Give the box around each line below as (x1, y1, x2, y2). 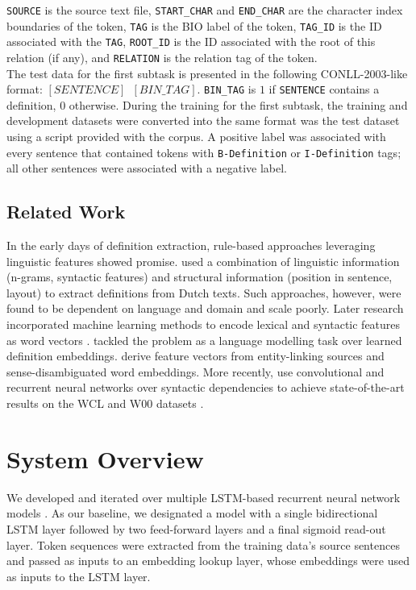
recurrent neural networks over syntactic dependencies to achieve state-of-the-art (6, 379, 405, 396)
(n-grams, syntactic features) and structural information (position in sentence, (6, 268, 393, 285)
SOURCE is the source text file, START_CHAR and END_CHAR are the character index (6, 2, 403, 18)
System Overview (6, 442, 204, 475)
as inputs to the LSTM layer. (6, 567, 151, 584)
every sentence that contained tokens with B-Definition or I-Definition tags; (6, 143, 401, 160)
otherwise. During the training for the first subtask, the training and (69, 96, 408, 113)
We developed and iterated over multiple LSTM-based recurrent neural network (6, 488, 401, 505)
